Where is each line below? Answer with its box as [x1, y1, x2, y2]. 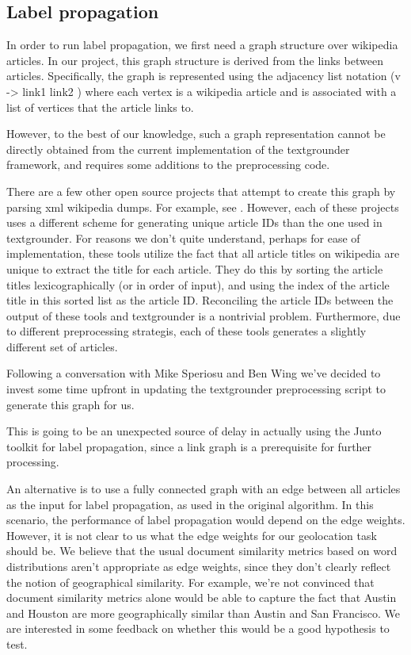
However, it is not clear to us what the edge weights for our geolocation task [6, 527, 377, 543]
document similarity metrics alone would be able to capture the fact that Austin [6, 589, 397, 606]
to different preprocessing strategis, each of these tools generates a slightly [6, 323, 367, 339]
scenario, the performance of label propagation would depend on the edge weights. [6, 511, 405, 528]
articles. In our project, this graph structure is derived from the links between [6, 52, 383, 68]
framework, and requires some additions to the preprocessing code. [6, 156, 330, 173]
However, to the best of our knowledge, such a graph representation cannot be [6, 125, 386, 142]
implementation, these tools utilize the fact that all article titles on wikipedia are [6, 245, 400, 262]
